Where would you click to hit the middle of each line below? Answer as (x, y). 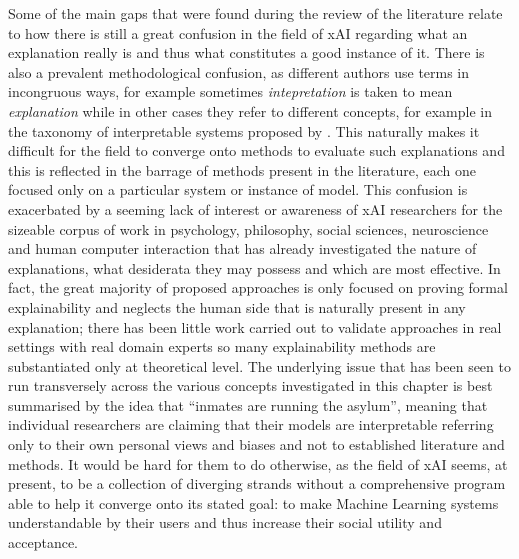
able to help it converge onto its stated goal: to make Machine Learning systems (253, 502)
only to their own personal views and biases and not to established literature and (256, 444)
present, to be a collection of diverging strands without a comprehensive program (257, 483)
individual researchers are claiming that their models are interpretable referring (251, 424)
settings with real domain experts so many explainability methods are (222, 346)
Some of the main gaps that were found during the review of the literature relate (255, 13)
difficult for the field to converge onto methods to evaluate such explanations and (256, 150)
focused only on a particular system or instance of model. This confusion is (238, 189)
